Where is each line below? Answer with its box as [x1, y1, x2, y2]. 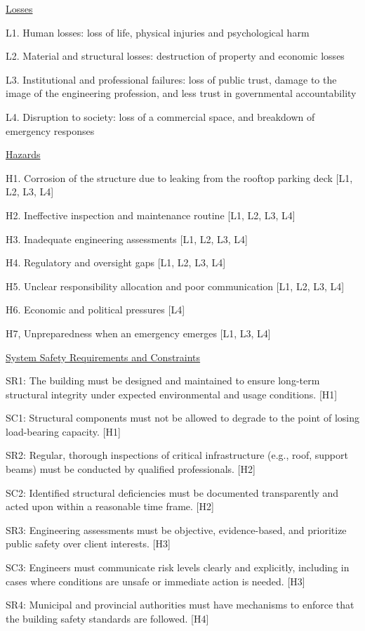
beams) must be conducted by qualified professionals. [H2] [6, 462, 255, 476]
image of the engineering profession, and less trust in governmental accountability [6, 86, 357, 100]
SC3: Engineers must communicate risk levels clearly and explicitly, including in [6, 560, 350, 575]
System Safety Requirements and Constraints [6, 349, 201, 364]
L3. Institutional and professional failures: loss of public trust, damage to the [6, 72, 337, 86]
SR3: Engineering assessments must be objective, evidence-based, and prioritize [6, 522, 347, 537]
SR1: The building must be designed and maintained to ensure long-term [6, 373, 320, 388]
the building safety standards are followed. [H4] [6, 611, 209, 625]
